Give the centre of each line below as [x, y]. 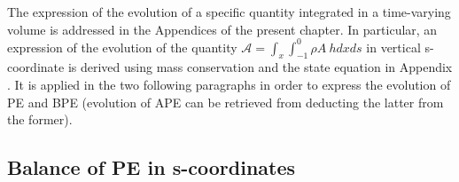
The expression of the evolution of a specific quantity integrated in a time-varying [229, 12]
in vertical [393, 47]
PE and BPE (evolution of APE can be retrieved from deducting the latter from [226, 102]
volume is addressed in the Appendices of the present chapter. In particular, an [222, 29]
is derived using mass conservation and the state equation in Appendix [260, 67]
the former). [40, 119]
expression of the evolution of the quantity [122, 47]
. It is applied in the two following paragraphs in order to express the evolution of [229, 85]
